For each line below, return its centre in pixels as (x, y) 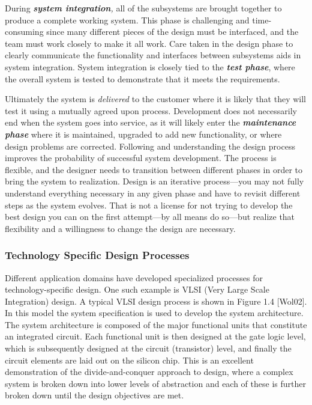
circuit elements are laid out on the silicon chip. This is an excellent (129, 360)
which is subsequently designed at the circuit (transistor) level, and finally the (148, 348)
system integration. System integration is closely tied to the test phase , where (150, 66)
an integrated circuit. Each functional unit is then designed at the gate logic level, (155, 336)
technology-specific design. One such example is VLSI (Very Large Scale (137, 289)
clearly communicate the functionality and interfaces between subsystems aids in (153, 55)
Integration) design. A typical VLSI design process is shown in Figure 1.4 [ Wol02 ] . (156, 301)
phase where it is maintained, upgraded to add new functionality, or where (143, 134)
